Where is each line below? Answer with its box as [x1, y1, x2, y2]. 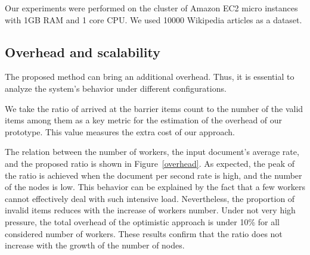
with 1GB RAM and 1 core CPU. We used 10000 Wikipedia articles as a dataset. [5, 13, 302, 26]
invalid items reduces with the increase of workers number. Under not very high [5, 204, 296, 216]
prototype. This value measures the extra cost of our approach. [5, 125, 235, 138]
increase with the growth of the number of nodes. [5, 239, 185, 251]
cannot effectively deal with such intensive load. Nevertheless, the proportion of [5, 192, 295, 204]
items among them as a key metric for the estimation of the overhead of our [5, 114, 283, 126]
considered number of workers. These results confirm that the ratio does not [5, 227, 283, 240]
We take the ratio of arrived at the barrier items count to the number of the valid [5, 102, 303, 114]
